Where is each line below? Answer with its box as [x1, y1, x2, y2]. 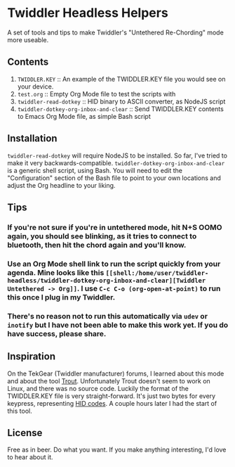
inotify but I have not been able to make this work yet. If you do [7, 320, 229, 330]
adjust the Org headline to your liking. [7, 181, 116, 189]
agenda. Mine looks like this [7, 267, 105, 277]
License [7, 427, 43, 439]
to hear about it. [7, 453, 54, 461]
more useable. [7, 35, 49, 44]
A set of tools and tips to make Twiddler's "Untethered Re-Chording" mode [7, 28, 224, 37]
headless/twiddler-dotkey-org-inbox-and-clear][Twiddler [7, 276, 206, 284]
